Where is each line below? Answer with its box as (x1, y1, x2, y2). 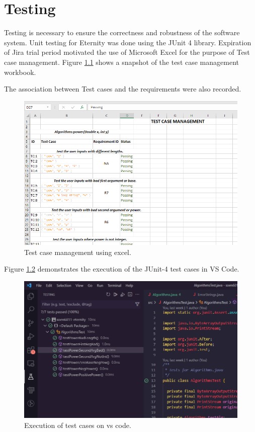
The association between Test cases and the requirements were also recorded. (4, 83, 241, 94)
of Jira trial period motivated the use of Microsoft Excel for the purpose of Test (4, 47, 250, 57)
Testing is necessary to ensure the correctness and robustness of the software (4, 27, 240, 38)
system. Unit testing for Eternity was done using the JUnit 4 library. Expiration (4, 37, 251, 47)
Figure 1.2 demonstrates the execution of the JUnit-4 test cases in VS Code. (4, 264, 239, 274)
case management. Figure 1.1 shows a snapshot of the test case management (4, 56, 239, 67)
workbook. (4, 66, 36, 77)
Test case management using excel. (24, 246, 131, 257)
